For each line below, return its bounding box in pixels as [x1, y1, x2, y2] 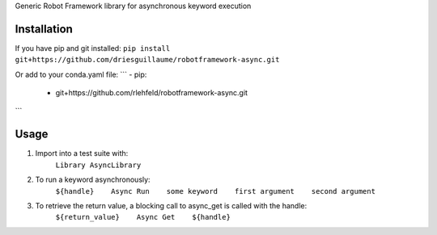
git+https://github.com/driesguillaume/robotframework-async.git [15, 55, 280, 65]
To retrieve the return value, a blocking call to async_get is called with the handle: [35, 200, 308, 210]
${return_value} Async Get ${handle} [55, 212, 231, 222]
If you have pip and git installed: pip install [15, 43, 171, 52]
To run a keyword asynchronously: [35, 174, 151, 185]
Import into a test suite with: [35, 149, 129, 158]
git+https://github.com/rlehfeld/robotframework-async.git [55, 88, 248, 98]
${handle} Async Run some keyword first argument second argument [55, 187, 376, 195]
